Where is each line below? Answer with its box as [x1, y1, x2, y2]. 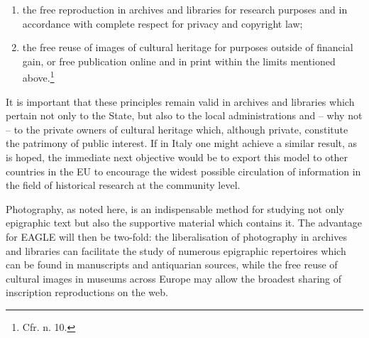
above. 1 [22, 68, 55, 85]
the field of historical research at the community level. [6, 178, 241, 192]
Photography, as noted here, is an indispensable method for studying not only [6, 201, 344, 216]
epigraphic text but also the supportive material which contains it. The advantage [6, 215, 363, 230]
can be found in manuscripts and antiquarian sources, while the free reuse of [6, 257, 338, 272]
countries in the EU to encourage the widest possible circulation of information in [6, 163, 361, 178]
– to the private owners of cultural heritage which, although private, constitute [6, 121, 348, 136]
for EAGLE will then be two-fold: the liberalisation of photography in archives [6, 229, 347, 244]
